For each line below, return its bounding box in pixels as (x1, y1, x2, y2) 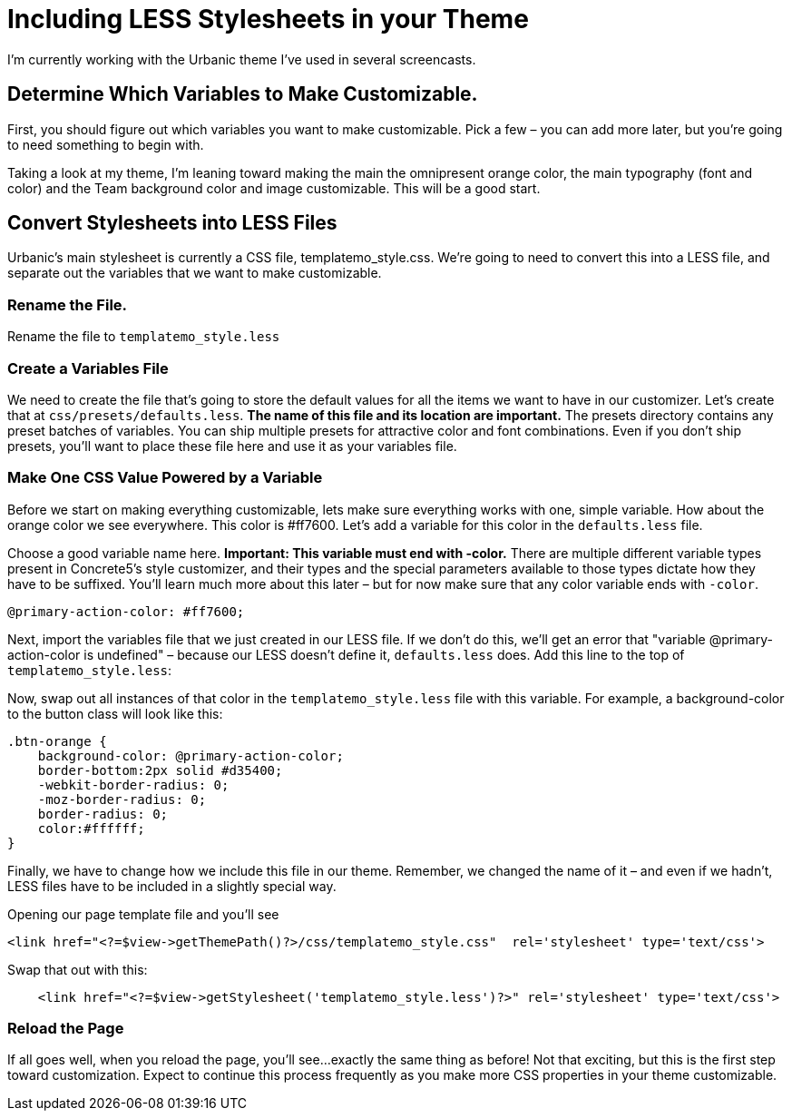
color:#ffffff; (37, 820, 145, 836)
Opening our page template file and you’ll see (7, 906, 279, 922)
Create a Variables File (7, 358, 169, 378)
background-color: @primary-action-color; (37, 748, 344, 763)
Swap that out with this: (7, 961, 148, 977)
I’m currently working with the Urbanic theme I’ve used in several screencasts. (7, 51, 476, 67)
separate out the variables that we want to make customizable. (7, 265, 382, 281)
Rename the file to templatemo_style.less (7, 329, 280, 345)
